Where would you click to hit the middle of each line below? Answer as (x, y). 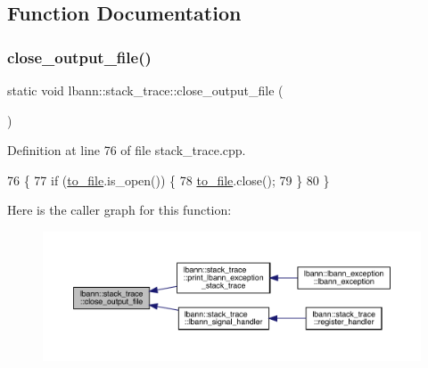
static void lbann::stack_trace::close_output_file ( (145, 90)
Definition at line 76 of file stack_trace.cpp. (127, 150)
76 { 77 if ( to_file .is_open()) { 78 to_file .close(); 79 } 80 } (169, 180)
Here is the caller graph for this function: (119, 210)
